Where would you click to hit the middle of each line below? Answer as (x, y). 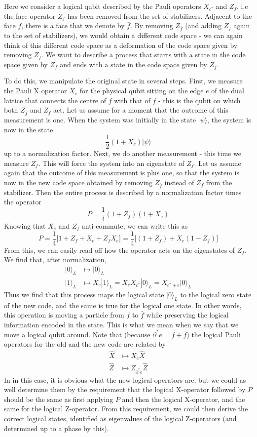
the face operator (30, 16)
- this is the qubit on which (199, 100)
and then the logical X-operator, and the (184, 399)
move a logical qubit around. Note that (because (77, 334)
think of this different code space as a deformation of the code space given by (121, 45)
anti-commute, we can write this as (135, 226)
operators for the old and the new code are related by (85, 344)
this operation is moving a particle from (64, 315)
